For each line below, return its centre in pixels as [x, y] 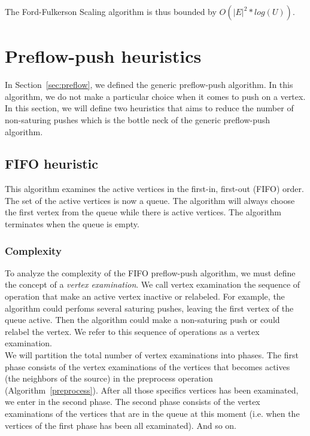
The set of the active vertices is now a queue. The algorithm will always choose [150, 200]
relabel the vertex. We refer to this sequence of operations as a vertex [132, 331]
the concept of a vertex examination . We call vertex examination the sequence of [153, 284]
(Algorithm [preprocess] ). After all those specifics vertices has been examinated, [152, 390]
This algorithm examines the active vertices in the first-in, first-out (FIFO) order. [154, 189]
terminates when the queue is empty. [72, 224]
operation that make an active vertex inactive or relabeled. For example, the [145, 296]
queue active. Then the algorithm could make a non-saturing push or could [142, 320]
